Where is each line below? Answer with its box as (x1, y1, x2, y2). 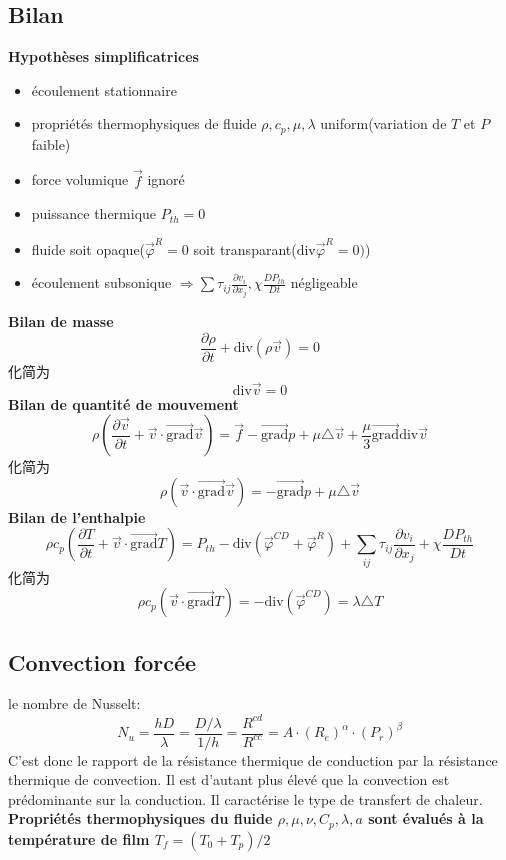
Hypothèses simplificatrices (8, 46, 199, 67)
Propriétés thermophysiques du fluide (8, 808, 273, 829)
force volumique (31, 169, 129, 190)
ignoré (147, 169, 185, 190)
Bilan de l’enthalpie (8, 506, 146, 527)
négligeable (290, 272, 358, 293)
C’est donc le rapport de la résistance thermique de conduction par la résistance (8, 749, 498, 770)
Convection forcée (8, 646, 197, 677)
